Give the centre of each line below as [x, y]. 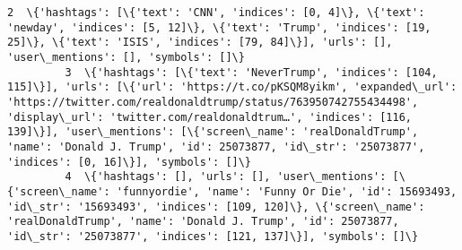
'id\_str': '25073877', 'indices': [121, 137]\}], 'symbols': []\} [213, 236]
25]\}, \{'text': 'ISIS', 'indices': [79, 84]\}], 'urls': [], [200, 43]
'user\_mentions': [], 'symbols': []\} [126, 57]
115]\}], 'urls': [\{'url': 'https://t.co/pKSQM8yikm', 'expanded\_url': [232, 87]
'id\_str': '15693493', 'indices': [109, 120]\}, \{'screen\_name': [216, 207]
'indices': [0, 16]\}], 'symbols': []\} [130, 162]
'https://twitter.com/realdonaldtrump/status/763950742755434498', [213, 102]
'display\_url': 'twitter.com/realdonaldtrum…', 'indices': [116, [210, 117]
